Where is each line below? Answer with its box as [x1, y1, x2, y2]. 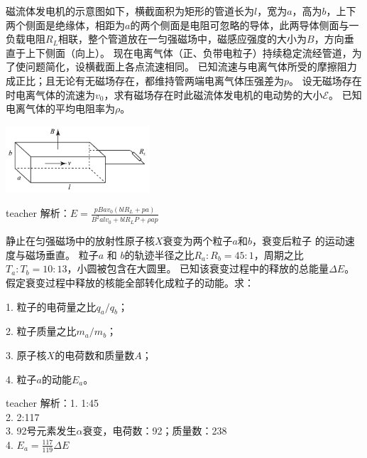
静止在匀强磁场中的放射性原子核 [6, 233, 155, 248]
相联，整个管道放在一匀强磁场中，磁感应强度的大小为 [58, 31, 307, 46]
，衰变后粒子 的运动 [252, 233, 345, 248]
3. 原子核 [6, 347, 47, 362]
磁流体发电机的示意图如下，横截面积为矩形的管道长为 [6, 4, 254, 18]
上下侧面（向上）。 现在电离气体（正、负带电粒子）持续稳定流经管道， [25, 45, 352, 60]
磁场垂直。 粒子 [25, 247, 99, 262]
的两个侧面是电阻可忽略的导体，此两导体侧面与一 [130, 17, 359, 32]
